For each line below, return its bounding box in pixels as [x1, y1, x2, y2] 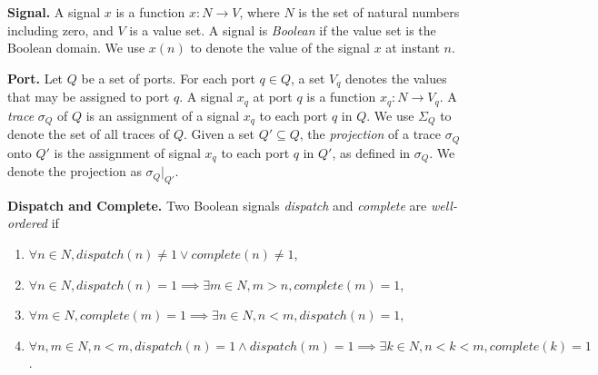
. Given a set [184, 124, 254, 143]
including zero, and [7, 20, 114, 39]
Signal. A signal [7, 3, 101, 21]
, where [239, 3, 280, 21]
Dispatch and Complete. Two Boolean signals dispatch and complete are [7, 195, 427, 214]
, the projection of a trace [299, 124, 442, 143]
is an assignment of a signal [85, 105, 240, 124]
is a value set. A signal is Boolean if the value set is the [129, 20, 436, 39]
